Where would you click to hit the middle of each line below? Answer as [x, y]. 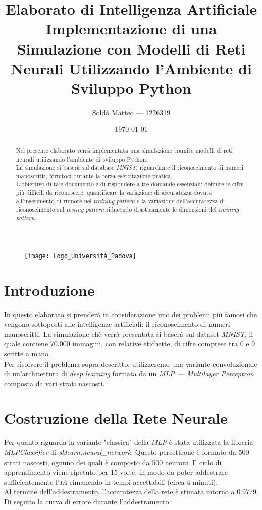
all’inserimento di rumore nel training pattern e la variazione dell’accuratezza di [120, 201]
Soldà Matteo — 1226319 [131, 112]
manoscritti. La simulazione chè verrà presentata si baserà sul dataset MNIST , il [129, 334]
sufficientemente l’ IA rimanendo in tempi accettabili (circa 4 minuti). [111, 481]
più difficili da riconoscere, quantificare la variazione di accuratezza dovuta [114, 193]
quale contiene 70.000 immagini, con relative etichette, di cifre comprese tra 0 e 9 [130, 344]
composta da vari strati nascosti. [55, 383]
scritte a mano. [27, 353]
